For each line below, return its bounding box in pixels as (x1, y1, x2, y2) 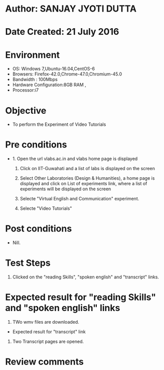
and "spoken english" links (5, 303, 120, 314)
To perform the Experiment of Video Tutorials (12, 121, 106, 127)
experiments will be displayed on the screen (20, 186, 111, 192)
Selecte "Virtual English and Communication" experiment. (20, 196, 139, 202)
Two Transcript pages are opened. (12, 338, 84, 344)
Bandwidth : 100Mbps (12, 77, 58, 83)
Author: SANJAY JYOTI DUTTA (5, 3, 137, 15)
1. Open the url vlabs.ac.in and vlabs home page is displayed (12, 156, 138, 162)
